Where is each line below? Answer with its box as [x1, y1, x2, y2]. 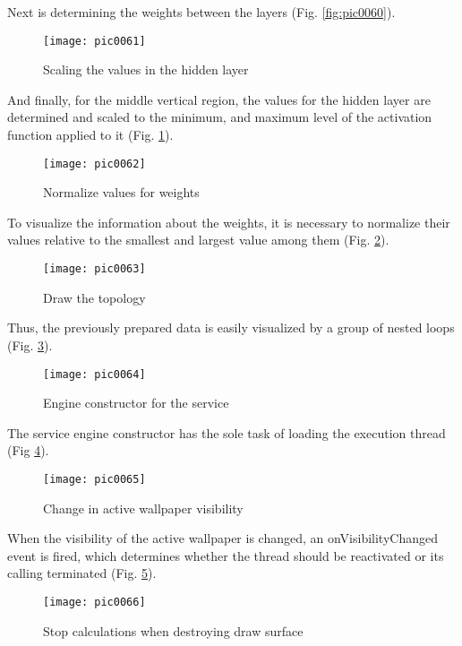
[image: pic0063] [43, 263, 146, 276]
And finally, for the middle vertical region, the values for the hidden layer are [7, 90, 431, 108]
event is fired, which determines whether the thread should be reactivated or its [7, 546, 444, 564]
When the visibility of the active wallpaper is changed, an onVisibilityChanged [7, 529, 438, 547]
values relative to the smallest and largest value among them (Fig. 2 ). [7, 230, 389, 249]
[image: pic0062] [43, 157, 146, 170]
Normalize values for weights [43, 183, 200, 202]
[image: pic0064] [43, 367, 146, 381]
